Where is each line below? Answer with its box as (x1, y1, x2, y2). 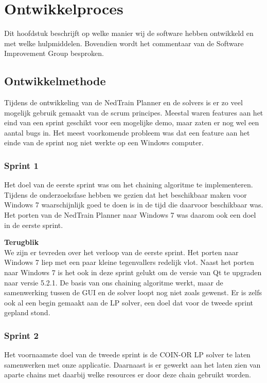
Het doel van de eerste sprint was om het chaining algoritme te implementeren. (4, 179, 253, 190)
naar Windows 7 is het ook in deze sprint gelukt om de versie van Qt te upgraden (4, 267, 262, 278)
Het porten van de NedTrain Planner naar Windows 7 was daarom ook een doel (4, 209, 256, 220)
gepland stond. (4, 307, 50, 318)
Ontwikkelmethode (4, 73, 106, 89)
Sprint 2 (4, 329, 39, 341)
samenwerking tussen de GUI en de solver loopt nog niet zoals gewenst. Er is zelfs (4, 287, 262, 298)
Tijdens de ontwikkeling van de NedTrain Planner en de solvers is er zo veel (4, 97, 243, 108)
